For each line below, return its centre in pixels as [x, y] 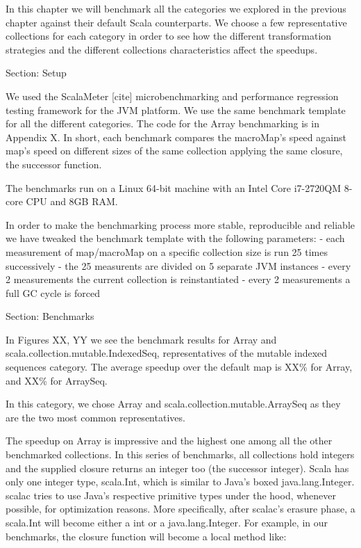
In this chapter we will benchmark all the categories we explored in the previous [176, 8]
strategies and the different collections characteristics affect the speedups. [162, 49]
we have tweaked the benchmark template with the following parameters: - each [175, 238]
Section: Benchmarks [50, 316]
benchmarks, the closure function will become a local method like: [146, 536]
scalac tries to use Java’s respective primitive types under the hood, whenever [171, 495]
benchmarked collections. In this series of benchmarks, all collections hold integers [180, 454]
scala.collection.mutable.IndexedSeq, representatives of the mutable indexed [167, 353]
